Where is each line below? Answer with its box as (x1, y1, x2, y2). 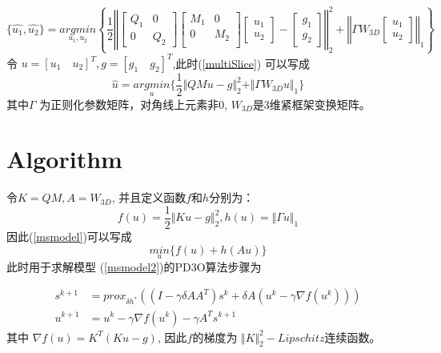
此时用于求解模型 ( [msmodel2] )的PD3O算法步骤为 (6, 258, 262, 275)
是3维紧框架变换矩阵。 (252, 95, 371, 112)
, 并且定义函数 (111, 189, 186, 206)
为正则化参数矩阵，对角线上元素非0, (39, 95, 228, 112)
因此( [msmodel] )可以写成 (6, 228, 132, 245)
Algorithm (6, 142, 122, 175)
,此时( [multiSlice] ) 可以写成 (172, 54, 310, 70)
